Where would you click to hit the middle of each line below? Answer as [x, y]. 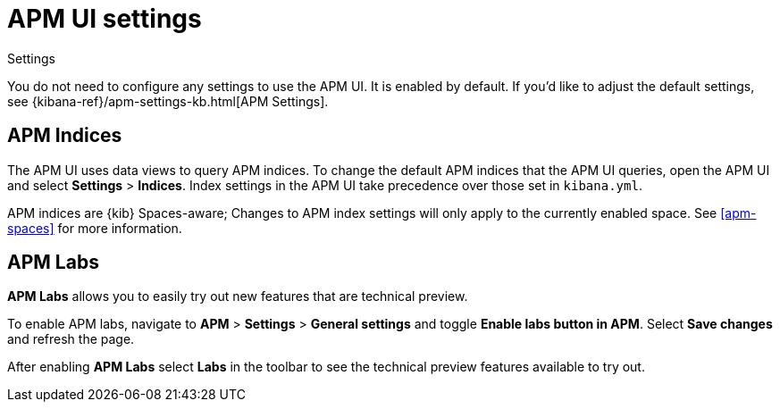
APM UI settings [105, 19]
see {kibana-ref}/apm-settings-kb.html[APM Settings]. [168, 101]
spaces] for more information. [95, 228]
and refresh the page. [71, 339]
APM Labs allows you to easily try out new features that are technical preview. [238, 296]
